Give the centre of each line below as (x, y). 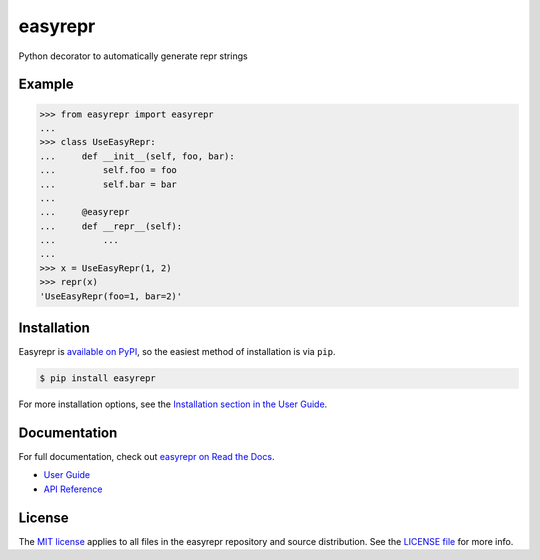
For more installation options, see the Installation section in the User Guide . (173, 404)
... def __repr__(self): (111, 226)
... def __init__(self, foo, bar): (137, 156)
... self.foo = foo (108, 170)
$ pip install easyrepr (98, 378)
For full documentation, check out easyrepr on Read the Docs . (146, 456)
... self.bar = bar (108, 184)
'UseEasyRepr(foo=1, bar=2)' (111, 296)
